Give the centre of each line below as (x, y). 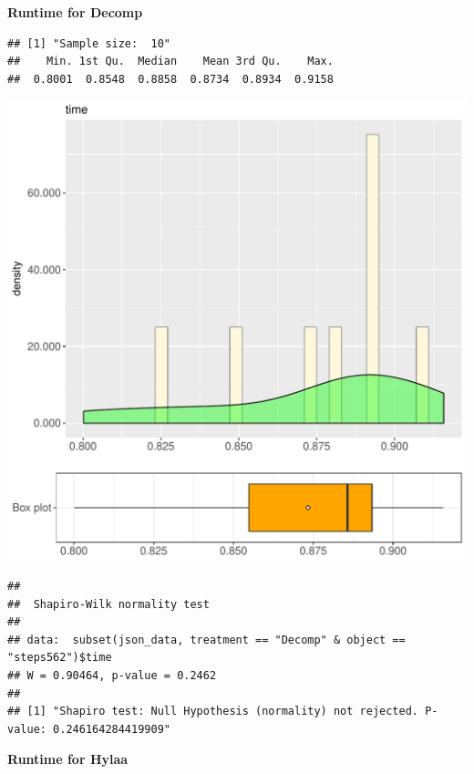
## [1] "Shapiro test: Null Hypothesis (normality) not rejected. (213, 712)
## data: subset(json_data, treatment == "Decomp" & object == (206, 640)
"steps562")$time (60, 658)
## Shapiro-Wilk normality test (108, 604)
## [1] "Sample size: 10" (89, 43)
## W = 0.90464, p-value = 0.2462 (112, 675)
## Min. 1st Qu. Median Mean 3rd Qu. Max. (170, 62)
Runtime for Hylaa (68, 759)
